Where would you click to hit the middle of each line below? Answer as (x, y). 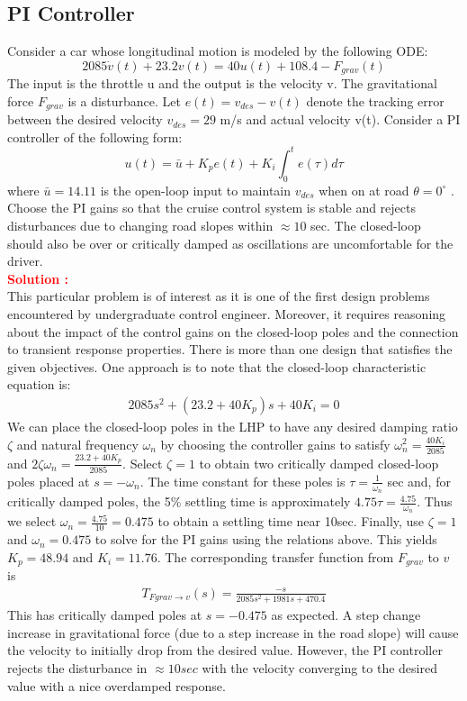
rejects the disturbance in (77, 667)
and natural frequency (77, 444)
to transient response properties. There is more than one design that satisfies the (230, 349)
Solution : (38, 278)
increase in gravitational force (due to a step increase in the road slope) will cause (233, 632)
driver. (25, 261)
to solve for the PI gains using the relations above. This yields (266, 539)
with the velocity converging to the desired (319, 667)
